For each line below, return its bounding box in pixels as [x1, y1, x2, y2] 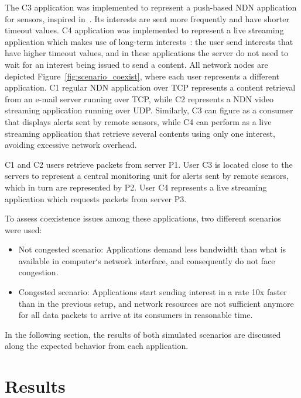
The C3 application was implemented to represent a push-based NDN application [5, 1, 297, 13]
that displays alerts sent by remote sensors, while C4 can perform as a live [5, 115, 272, 127]
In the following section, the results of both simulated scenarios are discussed [5, 328, 281, 340]
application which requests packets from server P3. [5, 192, 187, 205]
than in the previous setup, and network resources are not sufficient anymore [18, 297, 294, 309]
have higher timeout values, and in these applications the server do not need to [5, 47, 289, 59]
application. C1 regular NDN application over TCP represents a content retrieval [5, 81, 296, 94]
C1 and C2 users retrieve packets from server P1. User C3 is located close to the [5, 158, 293, 170]
